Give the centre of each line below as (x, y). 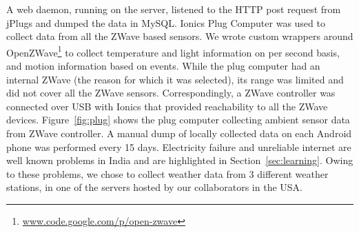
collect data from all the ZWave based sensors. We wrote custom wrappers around (180, 36)
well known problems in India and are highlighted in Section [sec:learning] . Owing (180, 160)
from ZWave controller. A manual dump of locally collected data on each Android (179, 133)
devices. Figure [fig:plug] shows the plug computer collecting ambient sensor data (178, 120)
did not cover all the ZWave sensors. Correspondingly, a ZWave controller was (171, 93)
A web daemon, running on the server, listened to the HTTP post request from (174, 9)
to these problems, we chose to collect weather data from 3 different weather (167, 173)
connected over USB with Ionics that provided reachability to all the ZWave (167, 106)
